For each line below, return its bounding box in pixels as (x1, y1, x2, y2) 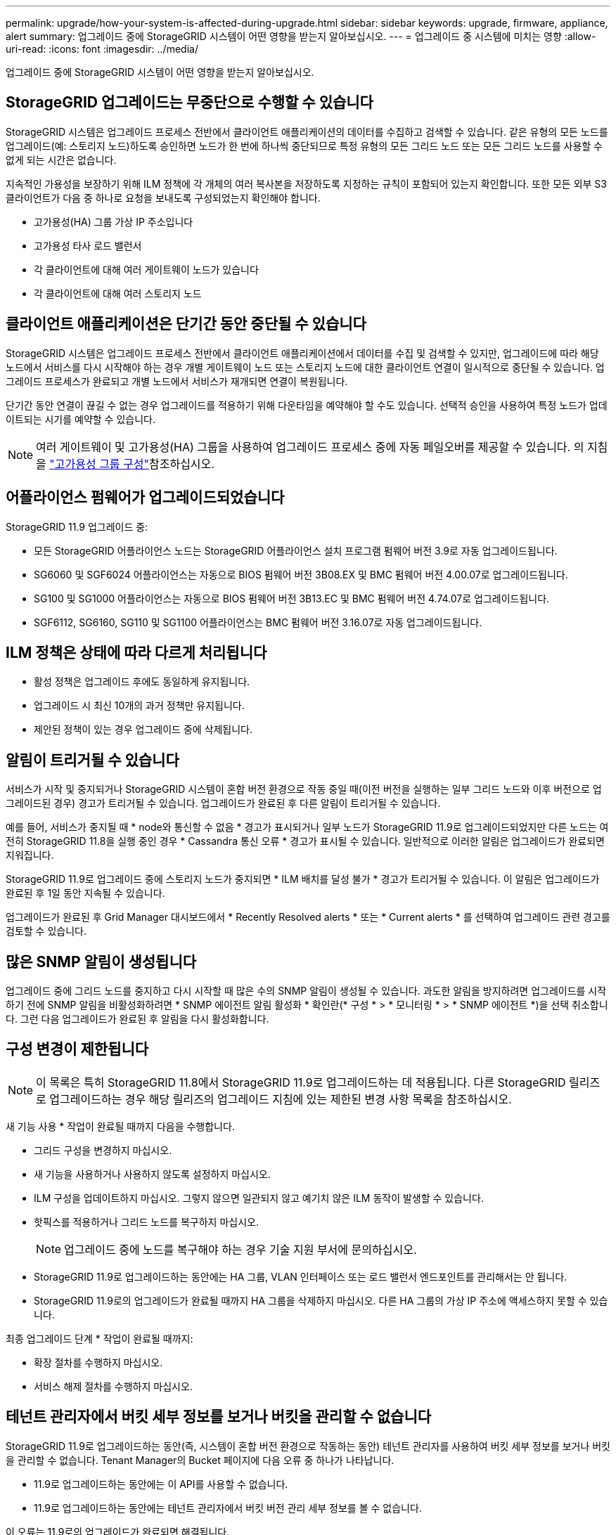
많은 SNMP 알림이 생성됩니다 (6, 952, 197, 971)
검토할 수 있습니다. (6, 925, 86, 938)
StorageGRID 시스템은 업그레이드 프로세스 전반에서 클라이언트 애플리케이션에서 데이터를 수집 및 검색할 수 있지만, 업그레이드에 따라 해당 (6, 346, 599, 359)
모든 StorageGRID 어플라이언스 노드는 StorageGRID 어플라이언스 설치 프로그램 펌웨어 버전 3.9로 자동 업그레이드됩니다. (34, 544, 558, 557)
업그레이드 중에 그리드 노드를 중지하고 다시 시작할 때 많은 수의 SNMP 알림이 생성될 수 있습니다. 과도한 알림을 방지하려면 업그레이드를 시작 (6, 985, 607, 997)
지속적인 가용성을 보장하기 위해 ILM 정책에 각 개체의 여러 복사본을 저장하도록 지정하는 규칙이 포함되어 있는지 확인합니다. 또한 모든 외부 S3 (6, 177, 607, 190)
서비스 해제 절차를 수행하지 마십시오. (34, 1380, 193, 1392)
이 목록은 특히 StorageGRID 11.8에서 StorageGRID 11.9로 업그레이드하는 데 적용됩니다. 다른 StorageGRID (36, 1075, 566, 1089)
